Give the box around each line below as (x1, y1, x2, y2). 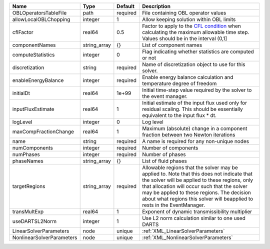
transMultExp (12, 208, 44, 215)
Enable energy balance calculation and (141, 74, 233, 80)
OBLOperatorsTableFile (12, 9, 67, 16)
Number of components (141, 144, 198, 151)
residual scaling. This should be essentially (141, 105, 243, 112)
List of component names (141, 41, 202, 48)
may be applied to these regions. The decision (141, 189, 251, 196)
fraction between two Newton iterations (141, 131, 235, 138)
